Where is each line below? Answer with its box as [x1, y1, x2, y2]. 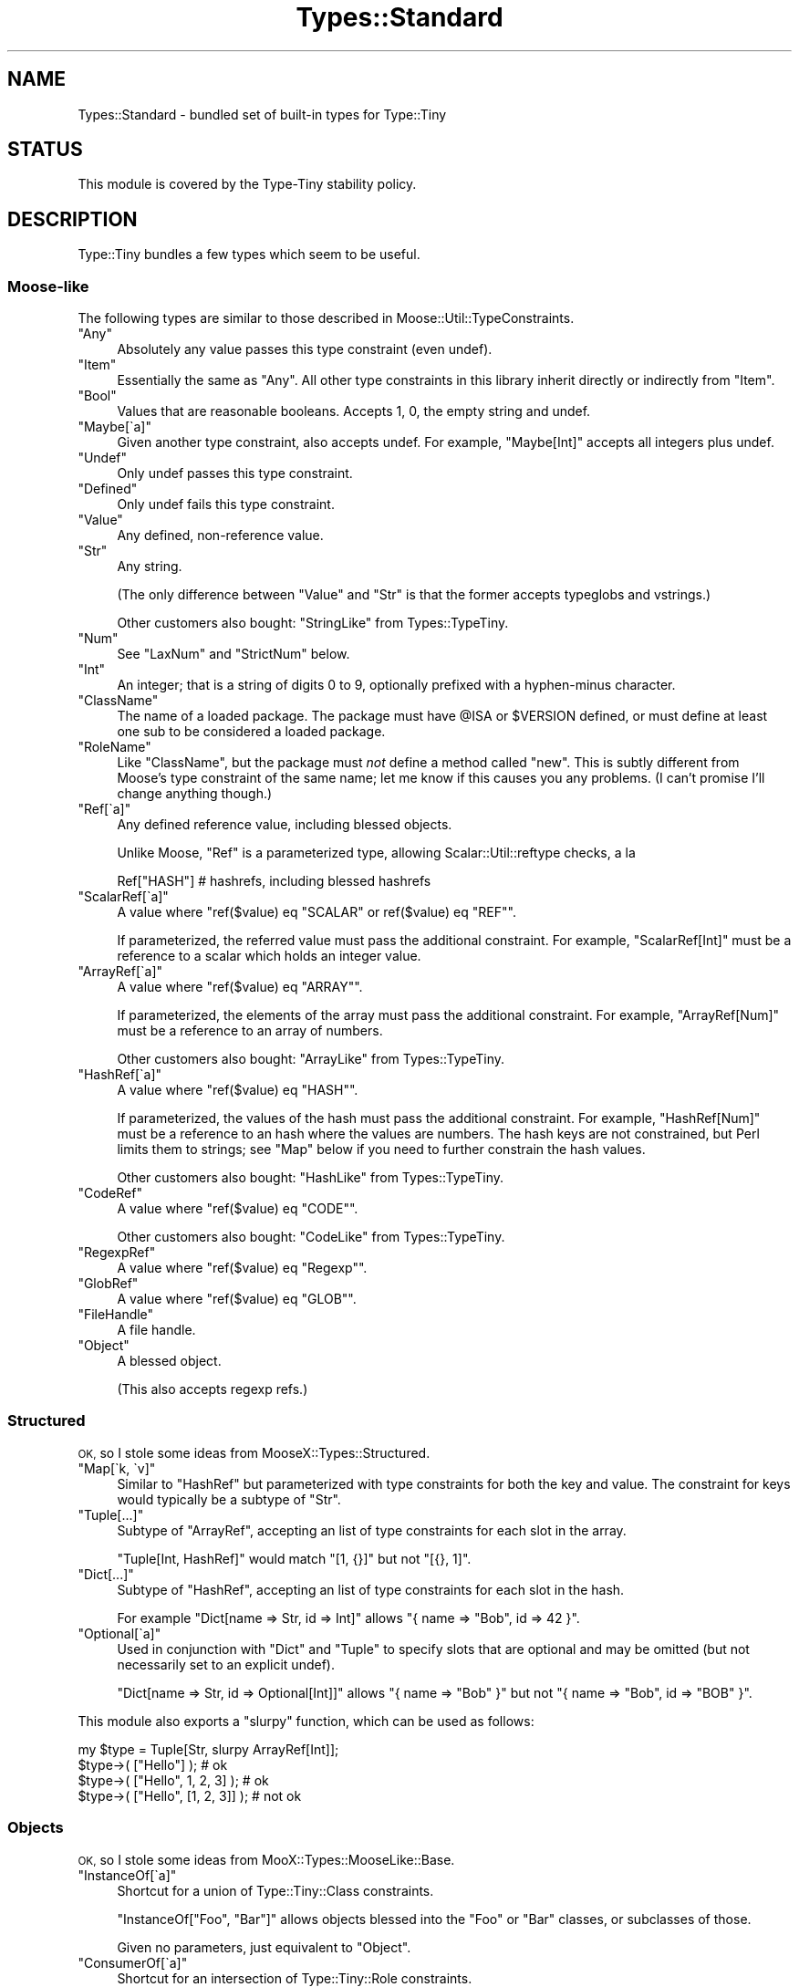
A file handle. [117, 1322, 196, 1338]
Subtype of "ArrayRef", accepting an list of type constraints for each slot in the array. [117, 1522, 627, 1538]
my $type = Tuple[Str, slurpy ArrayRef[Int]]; [78, 1741, 339, 1757]
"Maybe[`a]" [78, 419, 151, 435]
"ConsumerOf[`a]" [78, 1954, 188, 1971]
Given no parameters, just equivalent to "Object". [117, 1939, 411, 1955]
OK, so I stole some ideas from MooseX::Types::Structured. [78, 1444, 431, 1461]
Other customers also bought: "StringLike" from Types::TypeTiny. [117, 615, 509, 631]
